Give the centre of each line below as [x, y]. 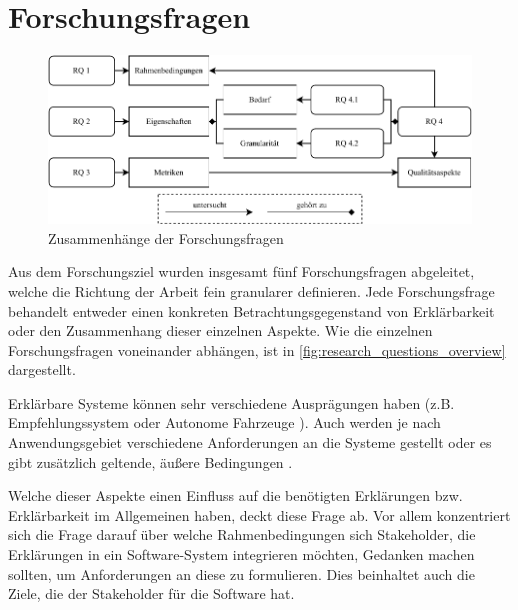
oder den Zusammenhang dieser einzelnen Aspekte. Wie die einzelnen [220, 330]
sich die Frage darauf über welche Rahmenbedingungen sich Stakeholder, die [242, 534]
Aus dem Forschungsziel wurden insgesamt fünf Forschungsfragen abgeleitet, [241, 271]
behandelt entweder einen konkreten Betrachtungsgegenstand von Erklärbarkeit [251, 310]
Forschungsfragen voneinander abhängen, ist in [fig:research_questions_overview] [257, 349]
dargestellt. [42, 369]
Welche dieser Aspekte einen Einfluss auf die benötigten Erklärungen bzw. [235, 495]
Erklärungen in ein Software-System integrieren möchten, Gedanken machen [241, 554]
